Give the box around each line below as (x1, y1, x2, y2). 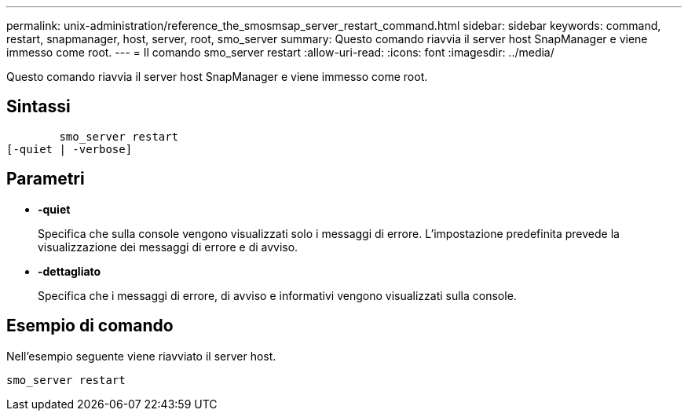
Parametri (6, 169, 85, 189)
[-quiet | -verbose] (6, 142, 133, 155)
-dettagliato (38, 264, 101, 278)
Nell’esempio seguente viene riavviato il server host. (6, 349, 276, 363)
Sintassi (6, 97, 71, 117)
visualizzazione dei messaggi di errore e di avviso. (38, 240, 298, 254)
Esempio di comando (6, 316, 174, 336)
